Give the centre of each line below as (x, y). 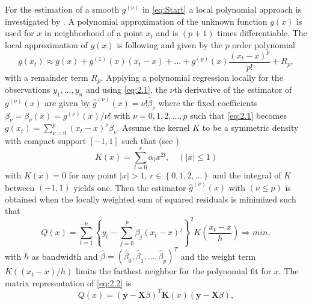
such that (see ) (150, 141)
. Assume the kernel (153, 127)
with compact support (46, 141)
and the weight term (218, 256)
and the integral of (247, 175)
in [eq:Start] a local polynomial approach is (222, 9)
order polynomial (264, 44)
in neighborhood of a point (94, 33)
